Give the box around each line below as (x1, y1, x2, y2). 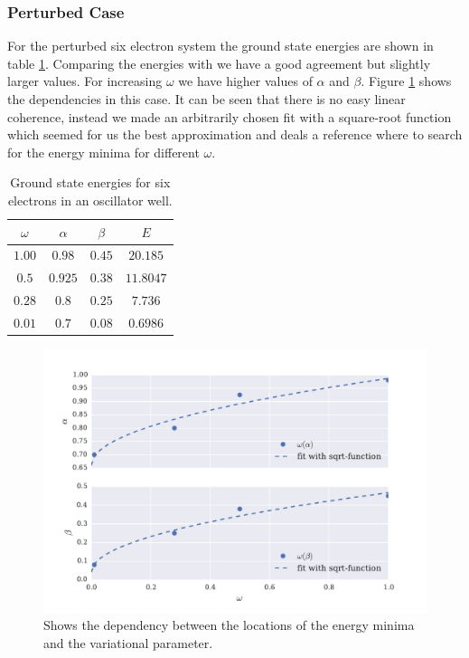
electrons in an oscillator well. (7, 190, 173, 209)
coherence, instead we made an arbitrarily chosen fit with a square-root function (7, 107, 452, 126)
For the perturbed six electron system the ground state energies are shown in (7, 36, 434, 55)
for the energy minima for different (7, 142, 200, 161)
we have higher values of (178, 72, 313, 91)
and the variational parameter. (43, 633, 213, 652)
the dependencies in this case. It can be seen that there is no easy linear (7, 90, 406, 108)
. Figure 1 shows (361, 72, 452, 91)
